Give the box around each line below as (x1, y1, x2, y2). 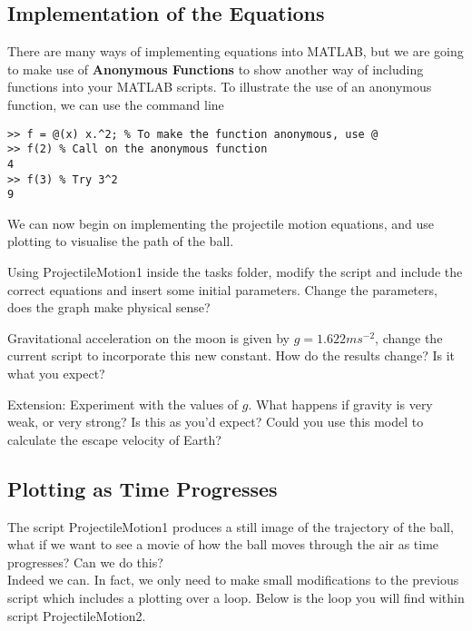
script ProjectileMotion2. (7, 606, 146, 625)
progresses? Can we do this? (7, 552, 163, 571)
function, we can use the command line (7, 94, 224, 113)
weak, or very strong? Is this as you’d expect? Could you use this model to (7, 412, 424, 431)
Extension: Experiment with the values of (7, 394, 239, 413)
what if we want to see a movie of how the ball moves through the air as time (7, 535, 439, 554)
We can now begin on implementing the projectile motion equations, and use (7, 213, 434, 232)
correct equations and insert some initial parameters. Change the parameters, (7, 280, 438, 299)
